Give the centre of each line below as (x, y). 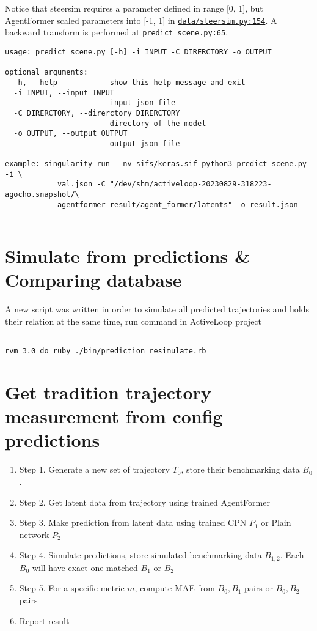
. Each (292, 555)
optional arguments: (47, 72)
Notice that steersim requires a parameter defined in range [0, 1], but (134, 8)
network (34, 534)
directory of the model (158, 123)
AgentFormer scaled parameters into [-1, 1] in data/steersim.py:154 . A (141, 20)
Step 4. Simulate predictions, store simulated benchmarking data (140, 555)
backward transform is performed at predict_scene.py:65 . (117, 32)
